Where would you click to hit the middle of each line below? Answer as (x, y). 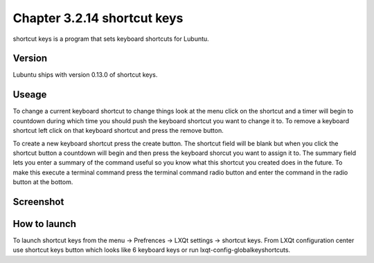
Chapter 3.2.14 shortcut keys (98, 18)
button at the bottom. (43, 182)
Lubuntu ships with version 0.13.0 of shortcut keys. (85, 75)
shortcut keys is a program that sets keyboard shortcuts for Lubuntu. (111, 39)
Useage (30, 94)
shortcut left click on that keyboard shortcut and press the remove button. (118, 131)
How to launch (44, 224)
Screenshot (38, 202)
